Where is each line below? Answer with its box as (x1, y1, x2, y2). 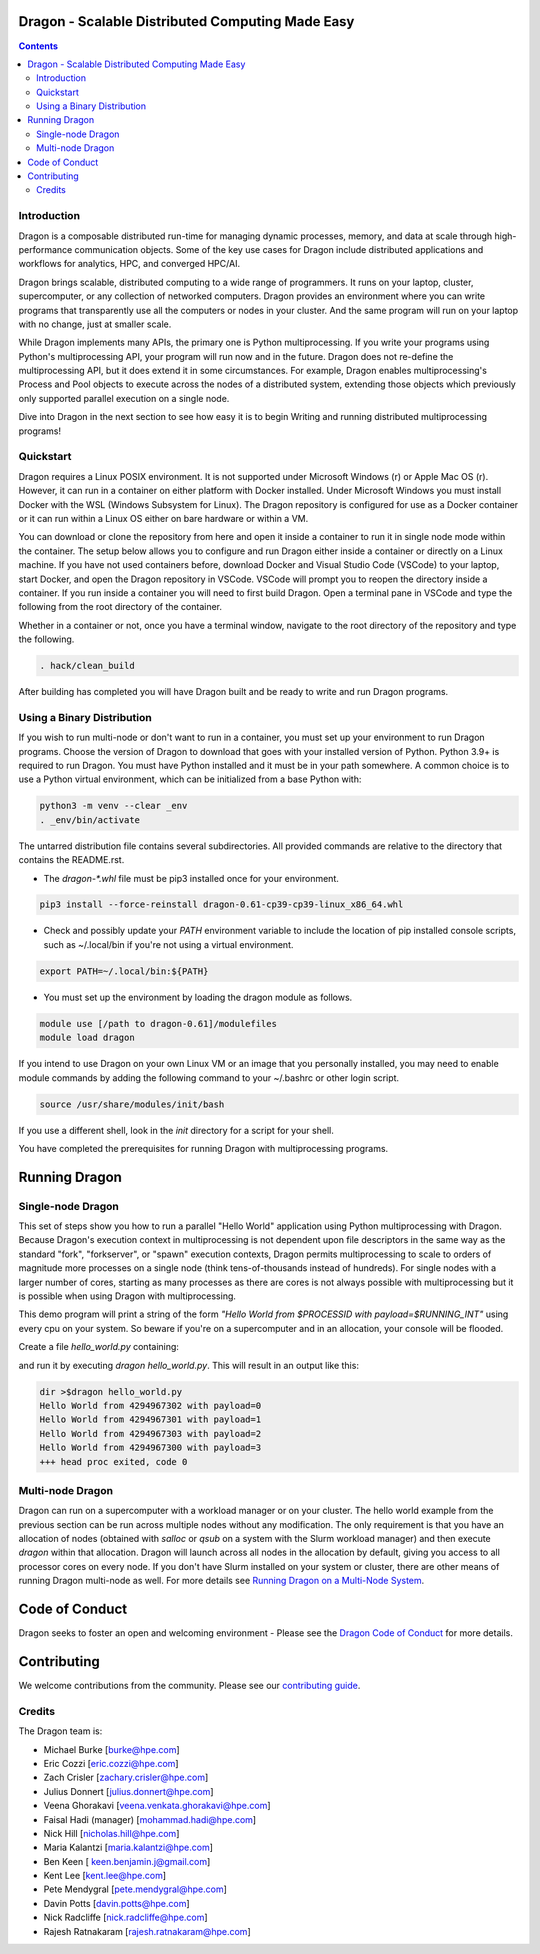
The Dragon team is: (18, 1725, 103, 1737)
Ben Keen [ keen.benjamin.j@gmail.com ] (43, 1855, 211, 1867)
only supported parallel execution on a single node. (18, 392, 230, 404)
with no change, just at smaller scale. (18, 318, 172, 330)
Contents (18, 40, 59, 52)
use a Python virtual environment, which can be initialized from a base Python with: (18, 773, 362, 785)
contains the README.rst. (18, 854, 125, 866)
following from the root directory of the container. (18, 601, 223, 613)
